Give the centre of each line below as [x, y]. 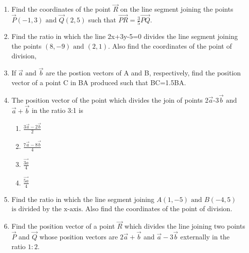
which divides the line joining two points [185, 226]
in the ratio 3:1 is [58, 110]
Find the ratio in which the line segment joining [83, 199]
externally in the [205, 236]
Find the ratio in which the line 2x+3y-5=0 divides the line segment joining [124, 36]
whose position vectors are [79, 236]
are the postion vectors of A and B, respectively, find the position [143, 73]
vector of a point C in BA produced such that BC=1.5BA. [99, 82]
